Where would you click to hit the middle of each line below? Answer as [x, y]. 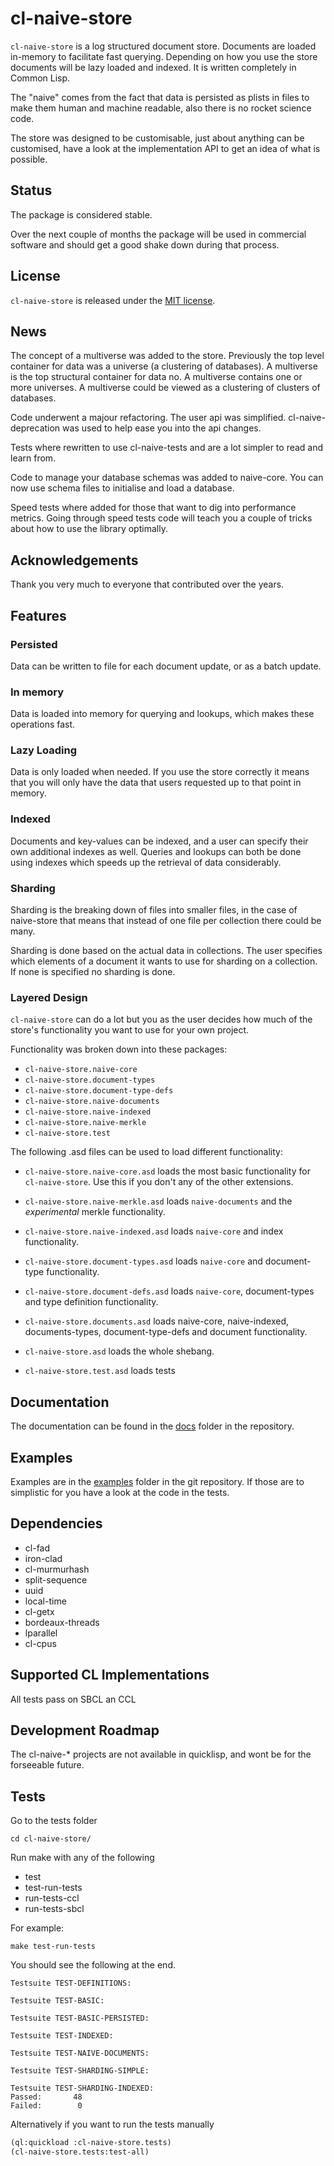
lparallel [41, 1633]
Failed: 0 [46, 2106]
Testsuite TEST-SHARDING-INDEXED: [82, 2088]
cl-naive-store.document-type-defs [99, 1091]
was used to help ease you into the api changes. [162, 428]
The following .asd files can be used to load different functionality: [146, 1152]
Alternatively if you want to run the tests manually [112, 2124]
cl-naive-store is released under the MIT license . [113, 300]
